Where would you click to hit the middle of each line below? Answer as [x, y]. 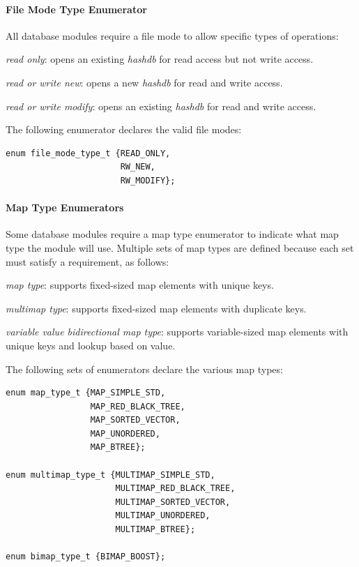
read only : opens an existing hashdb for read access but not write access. [160, 59]
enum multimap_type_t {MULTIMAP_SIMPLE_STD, [110, 475]
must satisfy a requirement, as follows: [87, 261]
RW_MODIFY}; [148, 180]
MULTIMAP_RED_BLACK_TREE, [175, 489]
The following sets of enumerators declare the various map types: [144, 369]
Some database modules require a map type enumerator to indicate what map [172, 234]
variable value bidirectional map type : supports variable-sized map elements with [177, 332]
